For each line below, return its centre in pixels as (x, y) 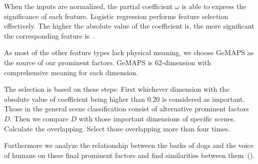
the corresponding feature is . (50, 35)
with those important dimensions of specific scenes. (157, 118)
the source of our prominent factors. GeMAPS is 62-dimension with (108, 62)
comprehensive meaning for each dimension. (71, 72)
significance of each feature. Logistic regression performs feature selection (116, 16)
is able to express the (214, 6)
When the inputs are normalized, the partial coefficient (88, 6)
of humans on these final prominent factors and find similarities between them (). (130, 155)
